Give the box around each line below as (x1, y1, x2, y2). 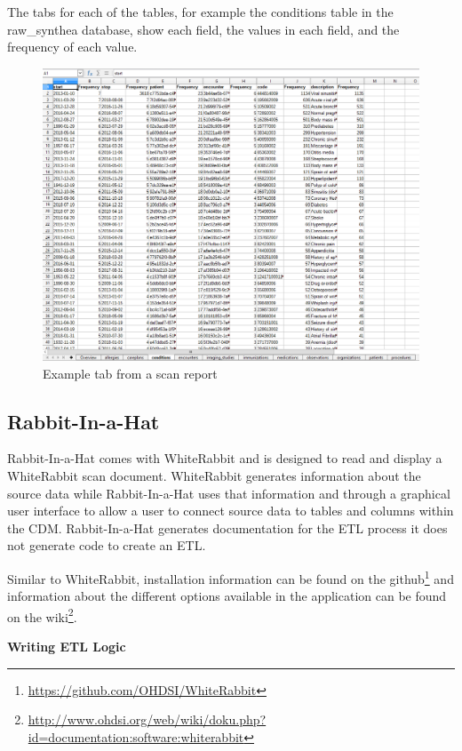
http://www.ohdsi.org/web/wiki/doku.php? (28, 710, 267, 729)
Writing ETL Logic (7, 637, 126, 655)
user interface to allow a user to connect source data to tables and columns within (7, 501, 454, 520)
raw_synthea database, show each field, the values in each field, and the (7, 20, 400, 38)
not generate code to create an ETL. (7, 536, 206, 555)
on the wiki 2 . (7, 604, 77, 626)
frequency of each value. (7, 37, 138, 56)
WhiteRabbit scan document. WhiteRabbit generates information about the (7, 466, 421, 484)
